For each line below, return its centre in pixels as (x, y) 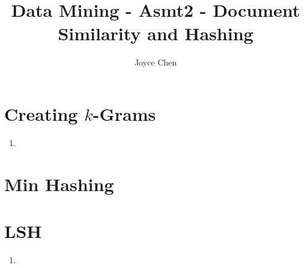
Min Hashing (59, 184)
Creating (41, 113)
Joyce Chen (156, 62)
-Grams (124, 113)
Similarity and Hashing (156, 33)
